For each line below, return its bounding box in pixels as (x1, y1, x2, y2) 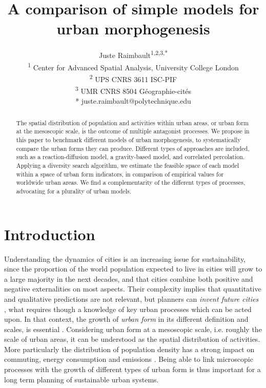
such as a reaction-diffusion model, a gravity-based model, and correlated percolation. (16, 152, 245, 161)
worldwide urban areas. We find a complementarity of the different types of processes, (16, 178, 245, 187)
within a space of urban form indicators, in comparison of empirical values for (16, 169, 224, 178)
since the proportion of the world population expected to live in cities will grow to (4, 263, 262, 274)
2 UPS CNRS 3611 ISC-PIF (89, 72, 177, 84)
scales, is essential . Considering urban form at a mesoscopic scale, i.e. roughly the (4, 323, 262, 334)
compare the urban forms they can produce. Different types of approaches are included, (16, 144, 250, 152)
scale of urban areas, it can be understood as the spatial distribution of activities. (4, 334, 260, 344)
